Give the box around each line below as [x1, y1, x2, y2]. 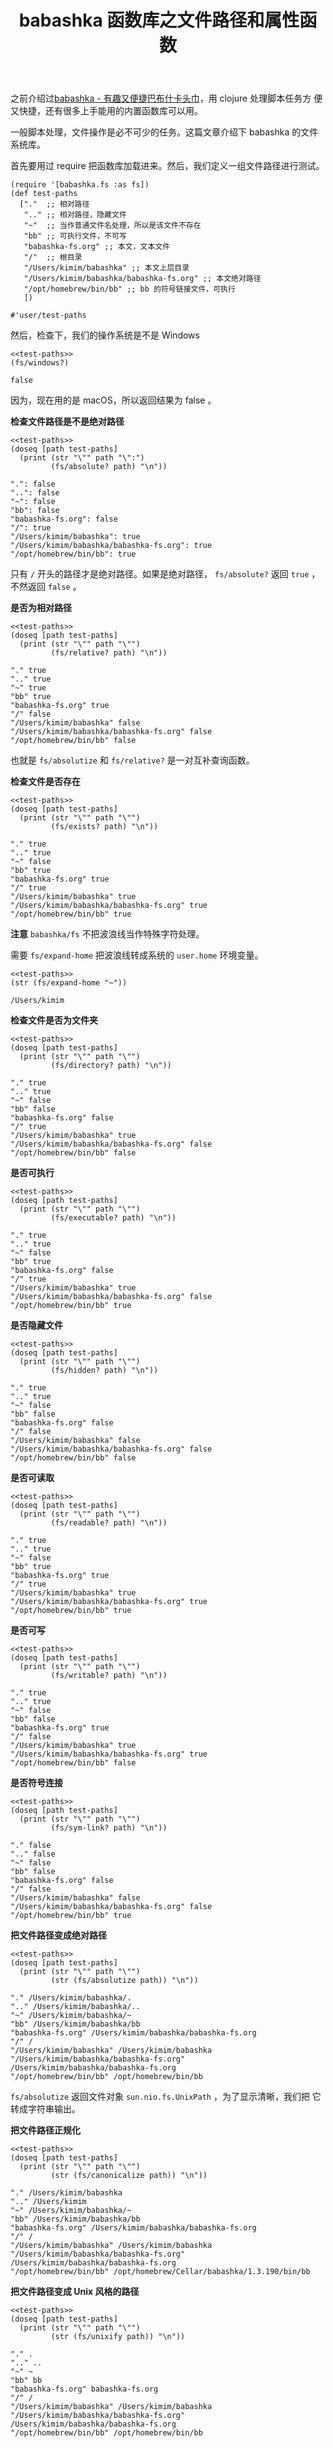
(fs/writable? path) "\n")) [50, 1671, 168, 1681]
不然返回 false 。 [10, 581, 82, 593]
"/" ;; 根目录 [23, 252, 83, 263]
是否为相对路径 [10, 602, 72, 614]
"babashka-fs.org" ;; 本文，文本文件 [23, 242, 171, 252]
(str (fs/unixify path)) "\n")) [50, 2332, 186, 2342]
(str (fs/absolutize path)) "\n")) [50, 1976, 199, 1986]
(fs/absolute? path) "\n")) [50, 462, 168, 472]
